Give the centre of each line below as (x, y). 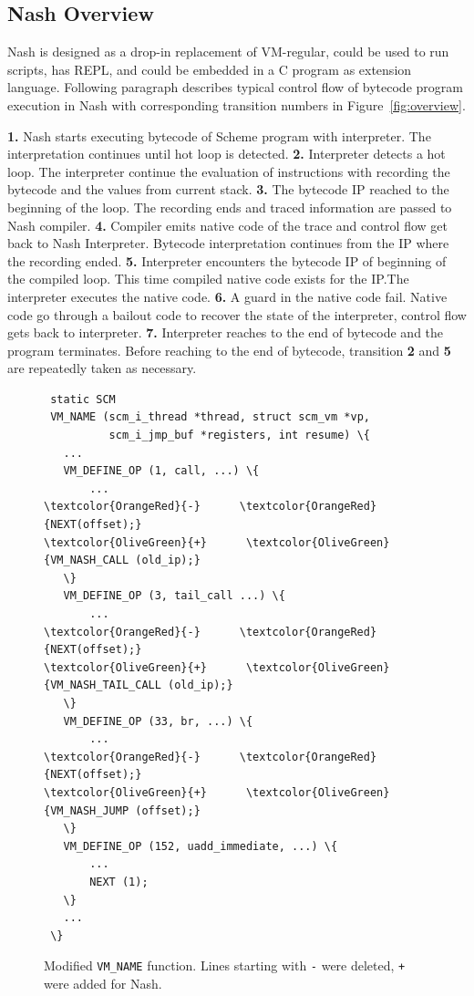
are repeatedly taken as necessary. (102, 368)
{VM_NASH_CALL (87, 560)
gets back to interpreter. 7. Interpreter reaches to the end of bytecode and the (226, 332)
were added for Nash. (103, 983)
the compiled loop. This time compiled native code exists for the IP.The (208, 279)
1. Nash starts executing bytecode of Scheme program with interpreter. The (219, 135)
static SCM (83, 399)
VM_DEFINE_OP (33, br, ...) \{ (158, 721)
